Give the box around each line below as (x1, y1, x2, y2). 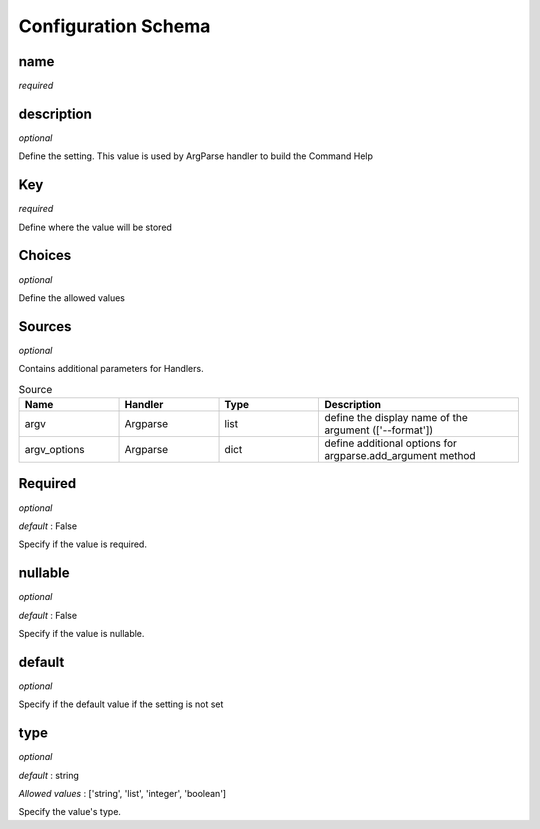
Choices (18, 247, 72, 264)
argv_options (24, 443, 85, 457)
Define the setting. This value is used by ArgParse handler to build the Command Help (18, 150, 374, 162)
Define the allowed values (18, 291, 125, 304)
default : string (18, 769, 80, 781)
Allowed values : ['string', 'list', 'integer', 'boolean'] (18, 787, 227, 799)
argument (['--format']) (324, 423, 434, 437)
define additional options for (324, 436, 457, 450)
